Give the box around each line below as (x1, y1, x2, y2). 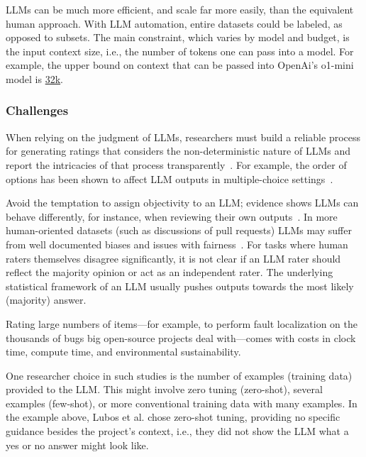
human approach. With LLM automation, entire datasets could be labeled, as (6, 16, 343, 31)
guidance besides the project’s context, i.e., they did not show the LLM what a (6, 424, 349, 439)
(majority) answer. (6, 292, 87, 307)
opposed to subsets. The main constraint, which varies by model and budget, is (6, 30, 350, 45)
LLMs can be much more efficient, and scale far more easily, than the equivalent (6, 2, 354, 16)
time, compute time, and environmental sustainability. (6, 344, 241, 359)
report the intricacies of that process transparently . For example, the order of (6, 157, 347, 172)
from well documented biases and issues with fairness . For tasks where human (6, 236, 348, 251)
